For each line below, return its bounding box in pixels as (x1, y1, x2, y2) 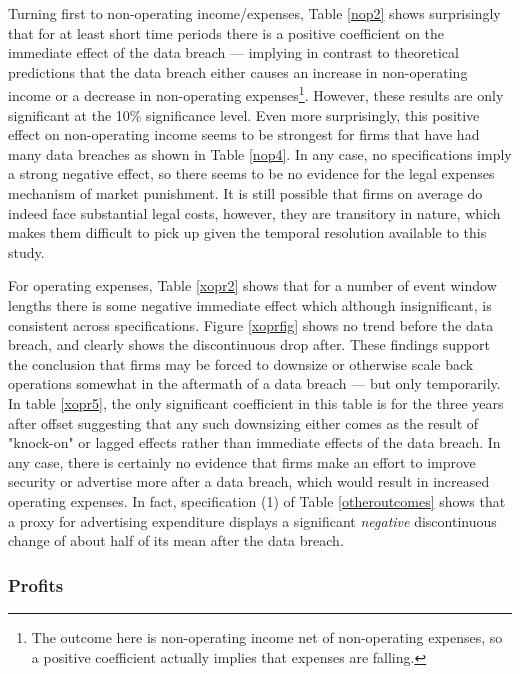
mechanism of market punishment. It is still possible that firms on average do (8, 183, 483, 203)
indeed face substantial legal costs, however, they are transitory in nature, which (8, 202, 501, 223)
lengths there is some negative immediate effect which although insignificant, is (8, 294, 492, 315)
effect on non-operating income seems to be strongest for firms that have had (8, 124, 480, 145)
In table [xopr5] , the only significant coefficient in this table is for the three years (8, 392, 504, 413)
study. (8, 241, 45, 262)
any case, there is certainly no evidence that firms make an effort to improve (8, 451, 476, 472)
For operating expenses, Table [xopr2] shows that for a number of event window (8, 275, 497, 296)
